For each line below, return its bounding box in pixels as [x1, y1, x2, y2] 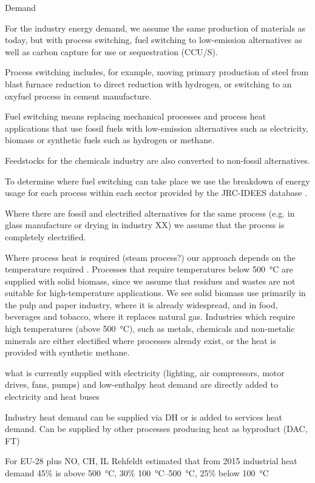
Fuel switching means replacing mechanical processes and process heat [5, 110, 266, 123]
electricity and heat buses [5, 390, 100, 403]
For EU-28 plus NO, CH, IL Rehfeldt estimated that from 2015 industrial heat [5, 454, 297, 467]
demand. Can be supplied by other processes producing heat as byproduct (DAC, [5, 422, 308, 435]
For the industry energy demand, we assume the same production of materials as [5, 21, 306, 34]
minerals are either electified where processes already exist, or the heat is [5, 334, 276, 346]
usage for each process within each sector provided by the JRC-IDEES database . [5, 186, 308, 199]
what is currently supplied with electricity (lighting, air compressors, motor [5, 366, 285, 379]
